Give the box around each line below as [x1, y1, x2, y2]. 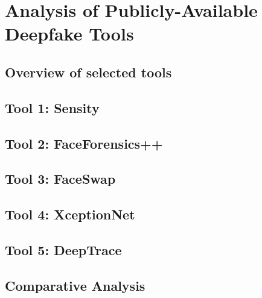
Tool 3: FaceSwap [5, 169, 116, 188]
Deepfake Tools [5, 21, 134, 46]
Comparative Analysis [5, 276, 145, 294]
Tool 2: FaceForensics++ [5, 134, 163, 152]
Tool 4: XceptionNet [5, 205, 135, 224]
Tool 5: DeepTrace [5, 240, 122, 259]
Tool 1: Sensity [5, 98, 100, 117]
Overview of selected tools [5, 62, 172, 81]
